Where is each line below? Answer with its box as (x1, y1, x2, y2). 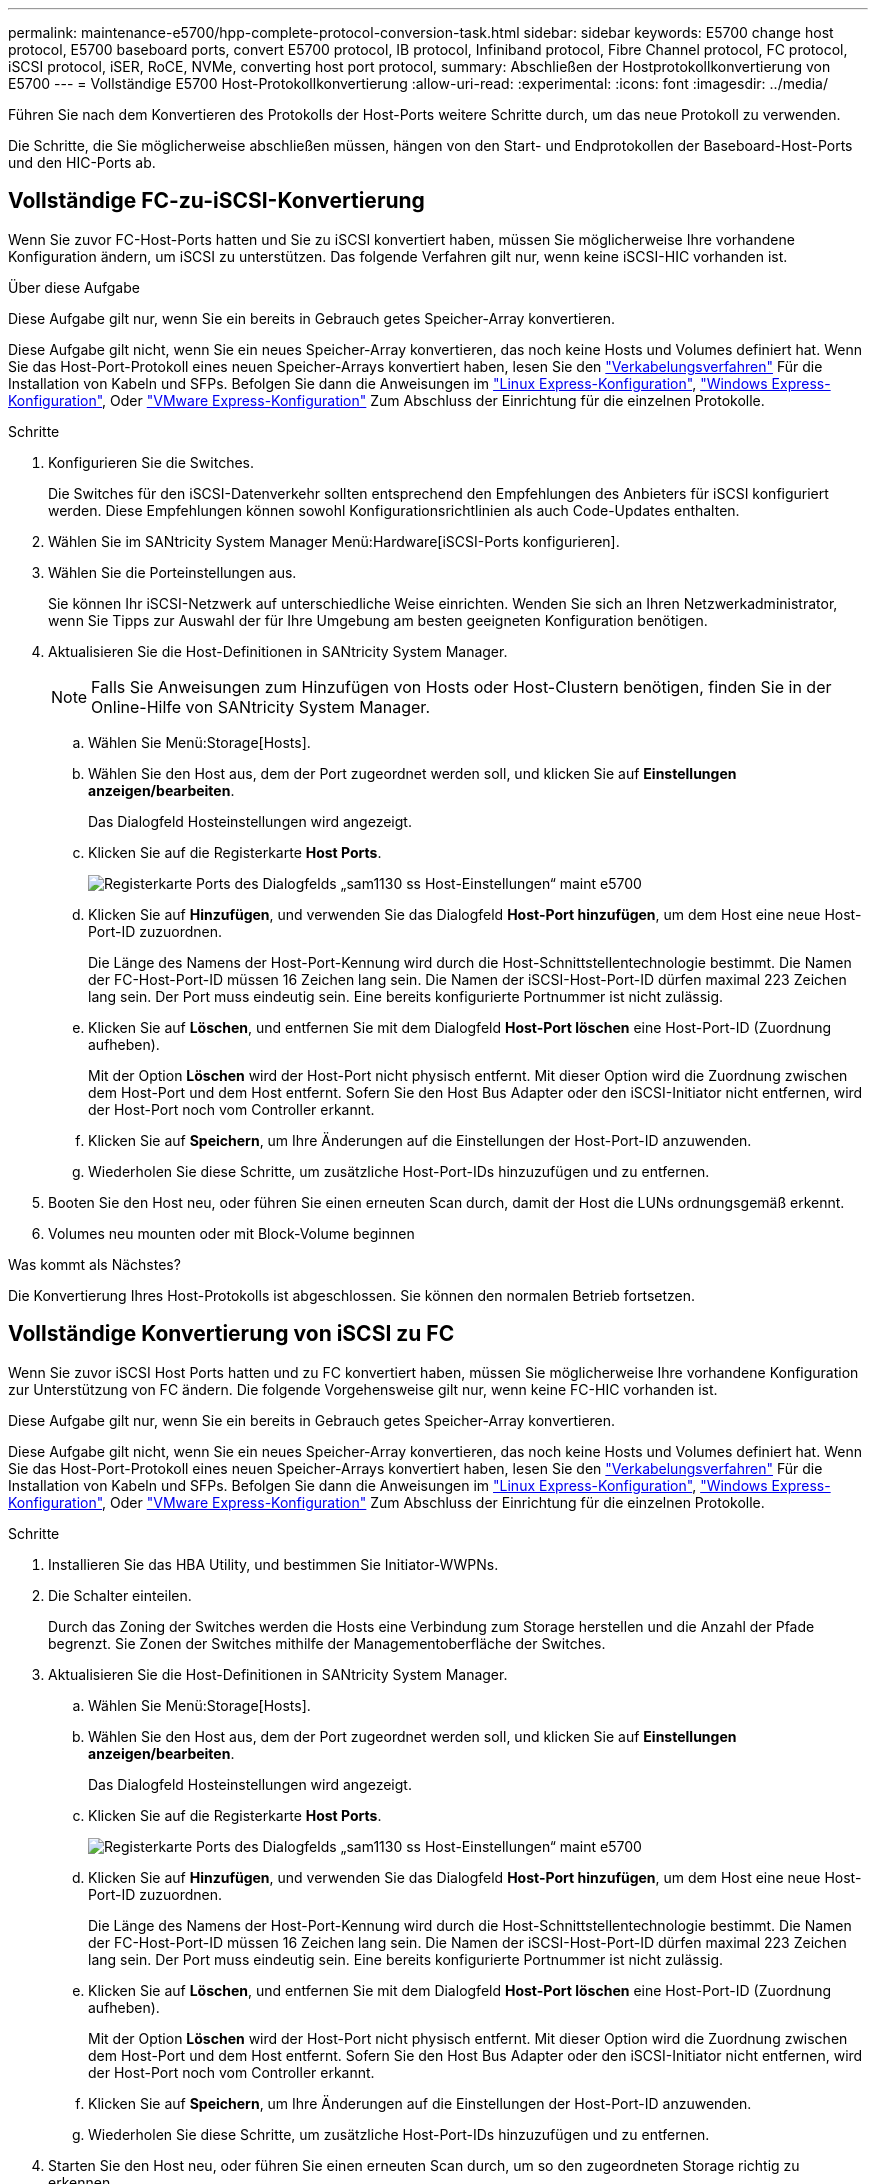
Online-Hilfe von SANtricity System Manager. (91, 696, 430, 717)
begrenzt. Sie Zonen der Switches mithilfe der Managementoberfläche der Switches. (48, 1634, 606, 1652)
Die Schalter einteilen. (48, 1586, 192, 1604)
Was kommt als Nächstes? (8, 1255, 181, 1273)
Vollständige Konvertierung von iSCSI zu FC (8, 1321, 455, 1347)
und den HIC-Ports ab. (8, 154, 156, 171)
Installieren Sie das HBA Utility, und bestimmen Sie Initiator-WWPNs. (48, 1555, 499, 1573)
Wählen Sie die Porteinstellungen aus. (48, 563, 297, 581)
